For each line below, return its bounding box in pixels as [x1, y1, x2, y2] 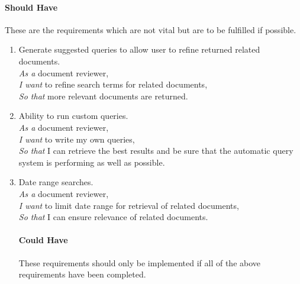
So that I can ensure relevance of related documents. [18, 211, 208, 223]
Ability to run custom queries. [18, 109, 128, 122]
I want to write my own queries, [18, 133, 135, 145]
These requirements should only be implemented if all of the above [18, 256, 261, 269]
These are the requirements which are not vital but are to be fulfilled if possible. [5, 23, 296, 35]
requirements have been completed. [18, 268, 146, 280]
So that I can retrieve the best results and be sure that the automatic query [18, 144, 293, 157]
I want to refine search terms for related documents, [18, 78, 208, 91]
